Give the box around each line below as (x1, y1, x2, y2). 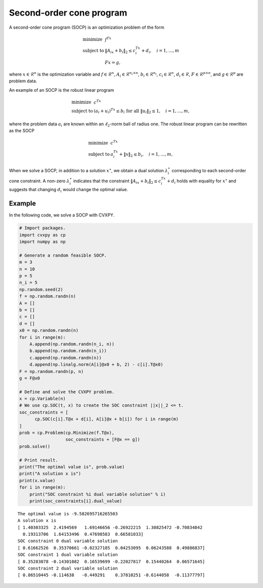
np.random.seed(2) (19, 287, 63, 292)
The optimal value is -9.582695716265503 (18, 511, 118, 516)
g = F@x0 (19, 375, 40, 381)
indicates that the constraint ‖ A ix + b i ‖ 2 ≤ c (73, 178, 162, 185)
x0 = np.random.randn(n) (19, 328, 79, 333)
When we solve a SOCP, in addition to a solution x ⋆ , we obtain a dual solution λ (9, 167, 168, 174)
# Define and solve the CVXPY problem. (19, 389, 114, 394)
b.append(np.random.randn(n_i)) (29, 348, 107, 353)
